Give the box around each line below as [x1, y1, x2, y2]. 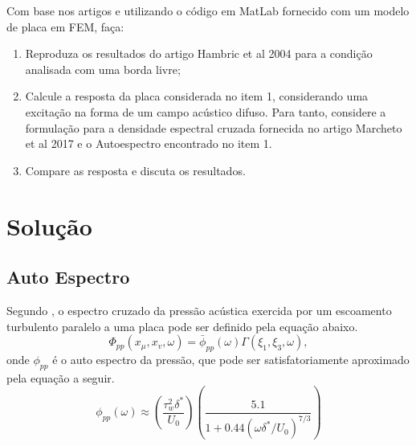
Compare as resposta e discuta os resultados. [25, 162, 246, 178]
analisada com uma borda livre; [25, 60, 181, 77]
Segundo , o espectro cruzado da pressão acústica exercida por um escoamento [6, 301, 392, 318]
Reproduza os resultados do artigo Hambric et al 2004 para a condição [25, 45, 373, 62]
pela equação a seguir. [6, 369, 115, 386]
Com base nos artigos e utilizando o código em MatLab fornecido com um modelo [6, 2, 410, 18]
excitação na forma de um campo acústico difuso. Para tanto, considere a [25, 103, 386, 120]
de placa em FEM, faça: [6, 18, 124, 35]
